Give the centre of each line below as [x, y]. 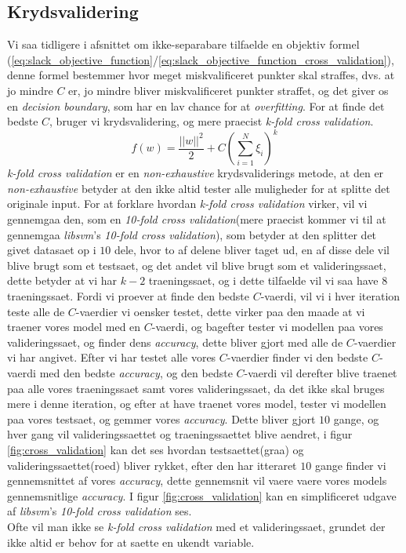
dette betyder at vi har [62, 280]
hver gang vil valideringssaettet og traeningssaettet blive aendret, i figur [180, 434]
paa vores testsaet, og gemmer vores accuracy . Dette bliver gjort [161, 418]
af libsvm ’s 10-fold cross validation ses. [100, 511]
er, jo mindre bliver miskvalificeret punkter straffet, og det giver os [228, 90]
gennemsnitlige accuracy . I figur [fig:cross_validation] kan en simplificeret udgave [202, 495]
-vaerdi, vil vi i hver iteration [330, 296]
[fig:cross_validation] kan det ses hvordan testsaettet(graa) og [156, 449]
